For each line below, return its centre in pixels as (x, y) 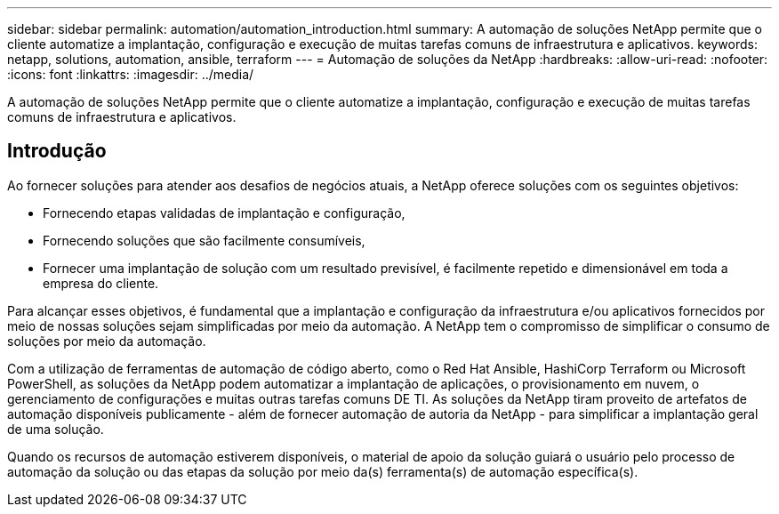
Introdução (57, 151)
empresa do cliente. (101, 283)
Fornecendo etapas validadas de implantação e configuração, (224, 213)
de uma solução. (56, 429)
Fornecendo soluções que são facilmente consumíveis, (204, 240)
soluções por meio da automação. (107, 341)
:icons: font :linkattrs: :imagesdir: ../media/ (131, 74)
